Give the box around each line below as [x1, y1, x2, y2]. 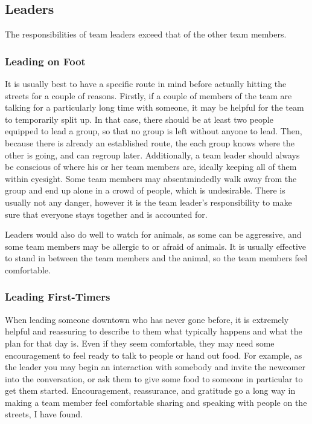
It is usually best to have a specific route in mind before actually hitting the [5, 77, 287, 90]
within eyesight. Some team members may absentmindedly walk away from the [5, 172, 297, 184]
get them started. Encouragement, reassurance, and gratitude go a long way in [5, 384, 296, 397]
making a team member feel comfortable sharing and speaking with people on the [5, 396, 307, 408]
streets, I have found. [5, 408, 83, 420]
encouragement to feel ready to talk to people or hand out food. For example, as [5, 348, 302, 361]
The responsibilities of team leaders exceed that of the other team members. [5, 28, 287, 41]
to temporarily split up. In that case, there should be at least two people [5, 113, 273, 125]
